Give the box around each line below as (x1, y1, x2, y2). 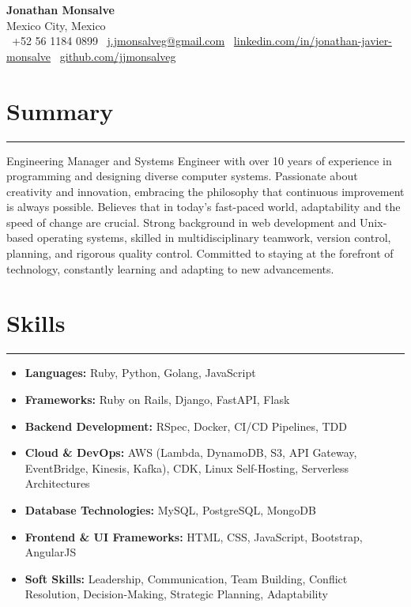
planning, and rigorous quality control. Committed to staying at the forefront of (6, 245, 394, 262)
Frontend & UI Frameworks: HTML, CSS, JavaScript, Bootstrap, (25, 528, 363, 545)
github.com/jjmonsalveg (59, 47, 176, 64)
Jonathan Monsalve (6, 2, 115, 17)
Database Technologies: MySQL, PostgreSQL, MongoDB (25, 501, 316, 518)
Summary (6, 94, 114, 126)
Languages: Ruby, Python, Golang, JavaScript (25, 364, 256, 381)
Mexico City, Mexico (6, 17, 106, 33)
